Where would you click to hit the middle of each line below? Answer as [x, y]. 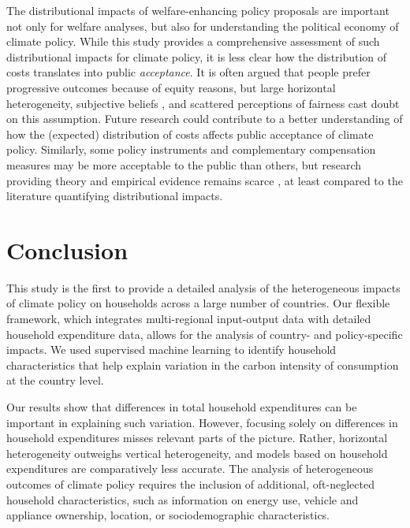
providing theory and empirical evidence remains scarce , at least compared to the [205, 180]
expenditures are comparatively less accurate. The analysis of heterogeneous [190, 469]
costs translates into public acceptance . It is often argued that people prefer [188, 72]
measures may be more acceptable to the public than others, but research [184, 164]
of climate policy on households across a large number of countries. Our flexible [198, 303]
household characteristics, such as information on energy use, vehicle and [183, 499]
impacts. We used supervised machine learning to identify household [171, 350]
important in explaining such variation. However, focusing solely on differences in [202, 422]
